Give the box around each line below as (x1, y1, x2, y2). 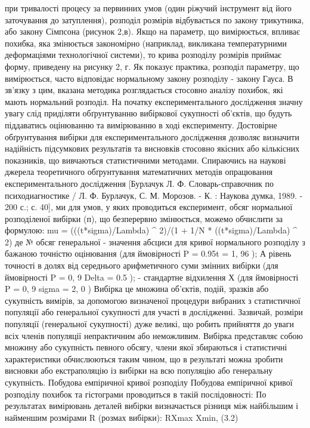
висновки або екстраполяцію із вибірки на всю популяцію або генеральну (5, 364, 273, 377)
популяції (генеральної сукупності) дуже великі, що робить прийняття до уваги (5, 318, 294, 330)
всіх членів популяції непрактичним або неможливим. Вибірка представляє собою (5, 329, 303, 341)
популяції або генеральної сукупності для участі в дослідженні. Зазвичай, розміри (5, 306, 303, 318)
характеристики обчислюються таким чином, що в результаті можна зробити (5, 352, 283, 365)
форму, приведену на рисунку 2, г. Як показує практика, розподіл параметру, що (5, 60, 299, 72)
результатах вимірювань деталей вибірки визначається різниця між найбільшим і (5, 399, 299, 412)
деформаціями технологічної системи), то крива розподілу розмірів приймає (5, 48, 282, 61)
